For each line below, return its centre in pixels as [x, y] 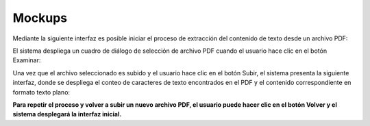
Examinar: [27, 60]
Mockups [40, 18]
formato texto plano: [41, 92]
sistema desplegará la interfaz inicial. [67, 114]
